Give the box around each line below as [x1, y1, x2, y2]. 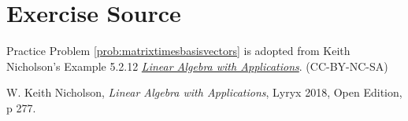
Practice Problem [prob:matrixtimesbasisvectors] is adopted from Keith [6, 42, 351, 59]
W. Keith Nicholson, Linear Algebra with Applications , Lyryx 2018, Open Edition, [6, 84, 402, 101]
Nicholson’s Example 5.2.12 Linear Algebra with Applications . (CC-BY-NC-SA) [6, 57, 388, 74]
